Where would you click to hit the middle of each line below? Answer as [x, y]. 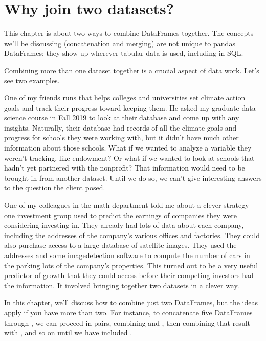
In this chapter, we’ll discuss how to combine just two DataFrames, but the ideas [131, 302]
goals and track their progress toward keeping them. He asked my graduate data [130, 107]
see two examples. [32, 80]
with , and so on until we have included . [68, 333]
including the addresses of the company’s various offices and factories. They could [132, 235]
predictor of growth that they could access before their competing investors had [129, 275]
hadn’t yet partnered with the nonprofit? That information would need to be [125, 168]
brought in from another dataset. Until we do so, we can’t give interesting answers [133, 177]
